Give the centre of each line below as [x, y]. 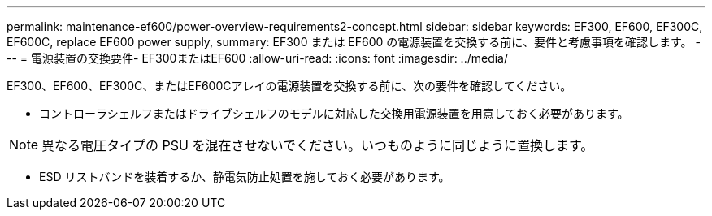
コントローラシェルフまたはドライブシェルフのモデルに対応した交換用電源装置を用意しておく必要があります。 [334, 113]
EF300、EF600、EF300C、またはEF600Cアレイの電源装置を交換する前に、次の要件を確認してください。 [289, 86]
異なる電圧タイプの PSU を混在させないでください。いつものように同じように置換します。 [318, 145]
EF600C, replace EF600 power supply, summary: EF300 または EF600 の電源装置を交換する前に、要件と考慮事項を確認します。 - [354, 42]
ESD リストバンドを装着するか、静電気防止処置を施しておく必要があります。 [245, 177]
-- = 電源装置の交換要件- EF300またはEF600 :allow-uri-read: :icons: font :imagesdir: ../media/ [258, 58]
